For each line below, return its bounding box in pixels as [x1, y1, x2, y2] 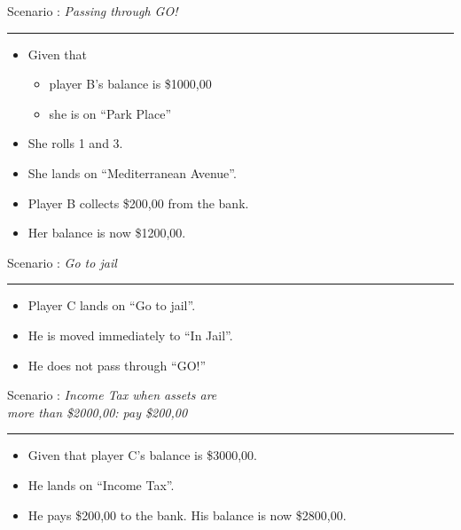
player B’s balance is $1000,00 [49, 74, 212, 93]
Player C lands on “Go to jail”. [27, 296, 196, 315]
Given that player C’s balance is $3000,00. [27, 446, 257, 464]
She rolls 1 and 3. [27, 134, 123, 152]
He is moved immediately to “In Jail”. [27, 325, 233, 344]
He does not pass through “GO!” [27, 355, 207, 374]
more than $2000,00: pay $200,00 [7, 402, 188, 421]
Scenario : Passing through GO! [7, 2, 178, 19]
